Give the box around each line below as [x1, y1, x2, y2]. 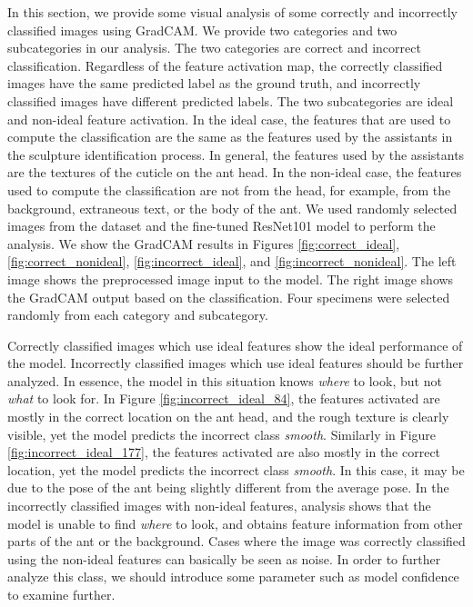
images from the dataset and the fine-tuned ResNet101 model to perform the [7, 216, 436, 235]
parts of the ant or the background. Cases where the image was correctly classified [7, 532, 466, 551]
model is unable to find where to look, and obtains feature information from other [7, 513, 463, 532]
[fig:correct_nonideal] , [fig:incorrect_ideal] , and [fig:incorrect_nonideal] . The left [7, 252, 457, 271]
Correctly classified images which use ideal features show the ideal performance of [7, 335, 463, 354]
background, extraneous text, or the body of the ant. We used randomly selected [7, 198, 458, 217]
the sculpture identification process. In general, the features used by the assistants [7, 144, 465, 164]
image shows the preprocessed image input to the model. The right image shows [7, 269, 454, 288]
